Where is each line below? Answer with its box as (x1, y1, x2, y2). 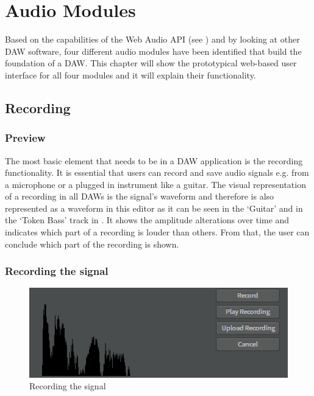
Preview (5, 130, 46, 145)
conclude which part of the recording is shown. (5, 237, 179, 250)
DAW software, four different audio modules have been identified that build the (5, 44, 302, 57)
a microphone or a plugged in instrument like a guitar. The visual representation (5, 178, 306, 190)
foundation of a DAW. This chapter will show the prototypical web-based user (5, 57, 297, 69)
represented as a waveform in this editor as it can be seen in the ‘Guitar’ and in (5, 201, 303, 214)
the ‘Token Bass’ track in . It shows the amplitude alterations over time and (5, 214, 290, 226)
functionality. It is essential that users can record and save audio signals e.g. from (5, 166, 309, 179)
